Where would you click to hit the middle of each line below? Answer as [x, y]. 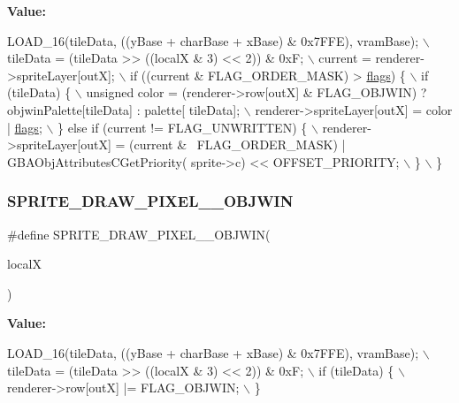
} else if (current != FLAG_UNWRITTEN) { [183, 127]
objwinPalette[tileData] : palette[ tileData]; [124, 109]
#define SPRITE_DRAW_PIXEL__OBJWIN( [139, 234]
